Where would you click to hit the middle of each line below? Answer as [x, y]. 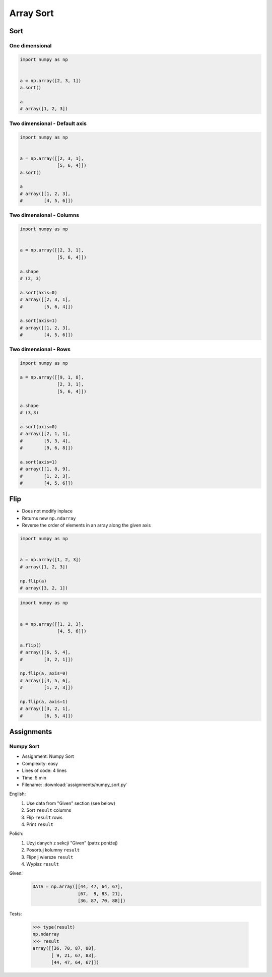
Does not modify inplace [47, 511]
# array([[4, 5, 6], [45, 680]
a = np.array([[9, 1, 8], [52, 377]
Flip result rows [45, 817]
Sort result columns [49, 810]
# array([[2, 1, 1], [45, 434]
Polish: [16, 833]
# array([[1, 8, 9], [45, 469]
